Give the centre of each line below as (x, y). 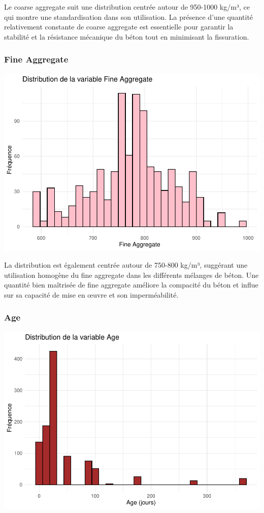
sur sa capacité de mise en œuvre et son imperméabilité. (91, 294)
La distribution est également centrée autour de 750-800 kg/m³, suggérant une (126, 265)
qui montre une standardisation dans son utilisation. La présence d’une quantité (129, 17)
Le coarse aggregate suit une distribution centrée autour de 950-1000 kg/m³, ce (127, 7)
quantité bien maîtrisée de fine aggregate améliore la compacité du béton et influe (131, 285)
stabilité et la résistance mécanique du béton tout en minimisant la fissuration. (127, 36)
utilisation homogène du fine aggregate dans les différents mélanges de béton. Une (131, 275)
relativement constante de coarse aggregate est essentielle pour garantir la (119, 27)
